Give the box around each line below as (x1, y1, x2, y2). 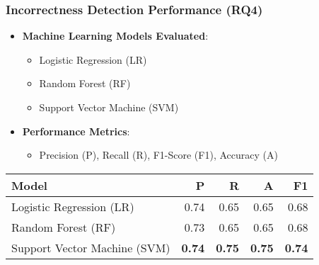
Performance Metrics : (22, 123, 130, 138)
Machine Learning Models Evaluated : (22, 28, 209, 43)
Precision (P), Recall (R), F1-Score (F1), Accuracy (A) (39, 147, 278, 162)
